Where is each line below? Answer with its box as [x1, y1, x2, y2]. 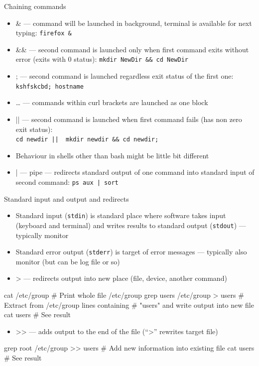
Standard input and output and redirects [4, 193, 129, 204]
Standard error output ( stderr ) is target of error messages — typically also [15, 246, 247, 257]
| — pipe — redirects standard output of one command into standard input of [15, 167, 255, 177]
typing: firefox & [15, 27, 72, 38]
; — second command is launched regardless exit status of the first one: [15, 71, 234, 81]
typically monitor [15, 230, 69, 240]
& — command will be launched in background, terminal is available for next [15, 17, 252, 28]
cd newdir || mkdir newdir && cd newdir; [15, 136, 159, 143]
